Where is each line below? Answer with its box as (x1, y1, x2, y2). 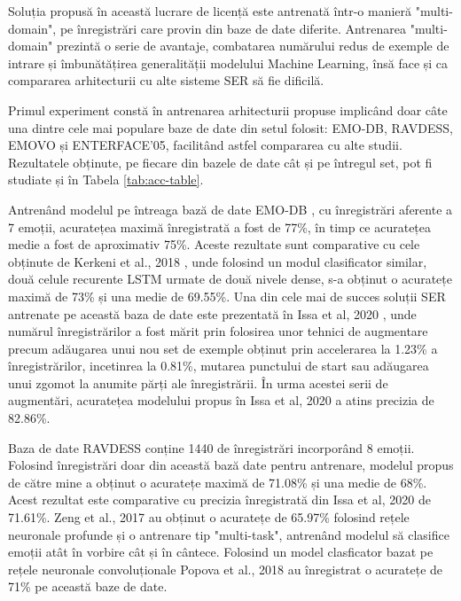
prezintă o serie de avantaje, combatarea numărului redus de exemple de (57, 36, 449, 55)
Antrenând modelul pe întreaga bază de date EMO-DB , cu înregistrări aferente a (8, 199, 453, 218)
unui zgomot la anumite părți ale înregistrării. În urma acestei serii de (8, 373, 388, 392)
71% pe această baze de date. (8, 577, 168, 596)
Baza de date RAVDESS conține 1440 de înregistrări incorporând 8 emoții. (8, 438, 415, 457)
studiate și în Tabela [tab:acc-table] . (8, 170, 204, 189)
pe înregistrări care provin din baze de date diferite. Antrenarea (59, 19, 406, 37)
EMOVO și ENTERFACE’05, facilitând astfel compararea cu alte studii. (8, 136, 402, 154)
